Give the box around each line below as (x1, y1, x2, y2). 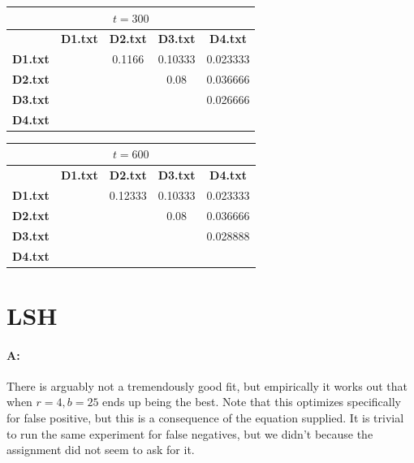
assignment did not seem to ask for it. (6, 441, 195, 458)
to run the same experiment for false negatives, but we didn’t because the (6, 425, 373, 442)
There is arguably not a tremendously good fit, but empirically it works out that (6, 377, 408, 394)
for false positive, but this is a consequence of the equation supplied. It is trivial (6, 409, 404, 426)
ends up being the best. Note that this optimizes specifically (102, 393, 401, 410)
